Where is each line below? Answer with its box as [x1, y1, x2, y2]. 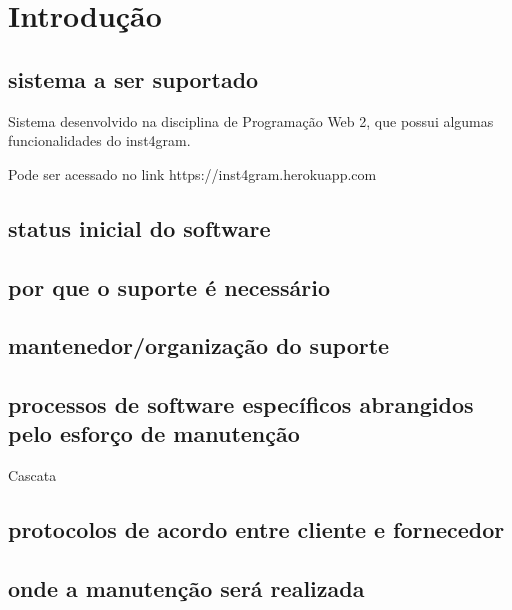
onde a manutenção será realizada [8, 573, 365, 604]
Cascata [8, 465, 57, 486]
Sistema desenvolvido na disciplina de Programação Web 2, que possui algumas [8, 110, 494, 131]
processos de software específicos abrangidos [8, 389, 474, 420]
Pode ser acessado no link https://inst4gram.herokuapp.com [8, 163, 377, 184]
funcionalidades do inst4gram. [8, 130, 191, 151]
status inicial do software [8, 212, 271, 243]
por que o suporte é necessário [8, 271, 331, 302]
